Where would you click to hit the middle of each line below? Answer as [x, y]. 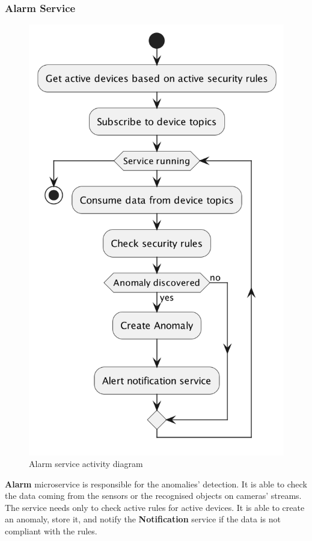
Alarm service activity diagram [86, 464]
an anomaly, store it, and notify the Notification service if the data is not [143, 519]
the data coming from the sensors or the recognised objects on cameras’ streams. [153, 496]
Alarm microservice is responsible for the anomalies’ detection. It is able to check [156, 484]
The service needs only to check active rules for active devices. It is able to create [155, 507]
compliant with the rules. [51, 531]
